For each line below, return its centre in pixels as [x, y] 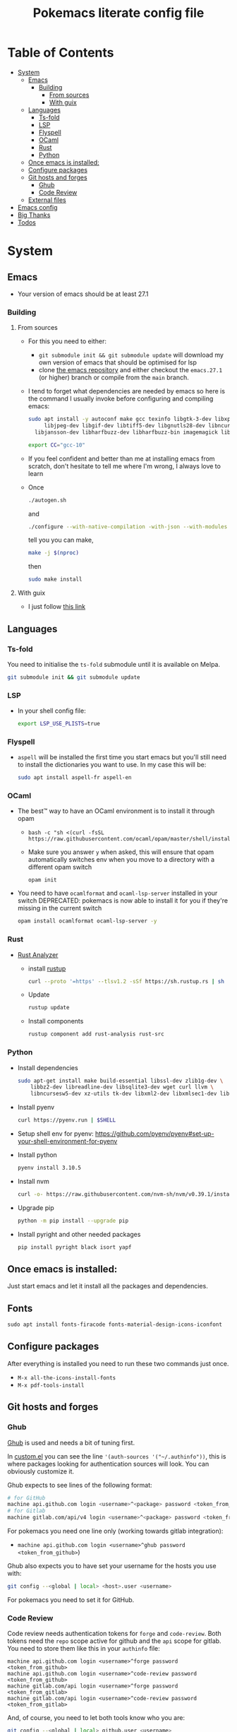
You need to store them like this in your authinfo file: [84, 1649]
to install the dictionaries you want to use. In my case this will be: [112, 765]
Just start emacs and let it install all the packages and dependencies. [108, 1286]
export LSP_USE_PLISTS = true [59, 724]
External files [47, 200]
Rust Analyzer [38, 954]
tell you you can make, [61, 540]
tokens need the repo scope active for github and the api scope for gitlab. [114, 1641]
